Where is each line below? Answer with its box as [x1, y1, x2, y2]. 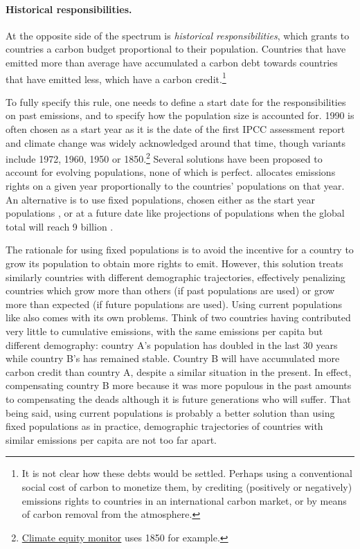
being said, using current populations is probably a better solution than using [6, 405, 335, 420]
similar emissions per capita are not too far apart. [6, 432, 217, 447]
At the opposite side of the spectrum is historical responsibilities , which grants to [6, 28, 350, 42]
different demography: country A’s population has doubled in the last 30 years [6, 337, 338, 352]
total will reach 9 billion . [6, 219, 114, 233]
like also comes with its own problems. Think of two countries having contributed [6, 310, 351, 325]
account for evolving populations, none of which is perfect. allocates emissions [6, 165, 336, 179]
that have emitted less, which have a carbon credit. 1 [6, 69, 226, 86]
